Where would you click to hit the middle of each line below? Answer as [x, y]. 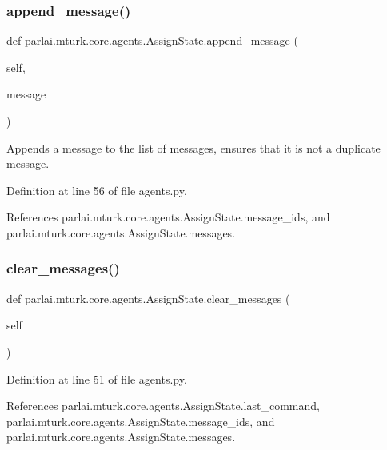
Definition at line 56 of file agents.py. [97, 190]
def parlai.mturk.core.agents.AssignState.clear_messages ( [148, 298]
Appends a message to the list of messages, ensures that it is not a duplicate [193, 147]
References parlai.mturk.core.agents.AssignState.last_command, [163, 406]
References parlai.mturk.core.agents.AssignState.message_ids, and [168, 217]
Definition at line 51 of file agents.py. [97, 378]
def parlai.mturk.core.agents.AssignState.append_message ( [152, 40]
